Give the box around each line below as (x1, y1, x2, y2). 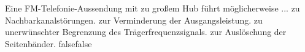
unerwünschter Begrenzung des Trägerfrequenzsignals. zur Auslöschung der (5, 25, 287, 38)
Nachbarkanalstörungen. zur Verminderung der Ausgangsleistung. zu (5, 13, 263, 26)
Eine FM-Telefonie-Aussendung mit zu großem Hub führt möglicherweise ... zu (5, 2, 300, 14)
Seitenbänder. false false (5, 37, 92, 50)
